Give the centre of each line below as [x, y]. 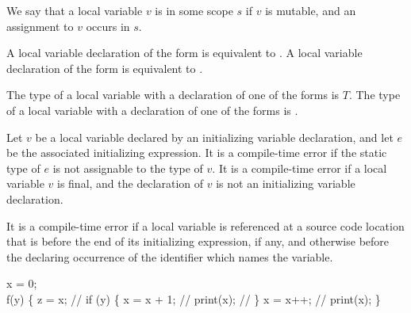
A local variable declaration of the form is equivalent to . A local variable [184, 53]
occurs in [108, 26]
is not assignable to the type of [128, 168]
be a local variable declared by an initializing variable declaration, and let [214, 137]
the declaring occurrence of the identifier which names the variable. [170, 256]
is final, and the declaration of [131, 183]
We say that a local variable [75, 10]
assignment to [40, 26]
